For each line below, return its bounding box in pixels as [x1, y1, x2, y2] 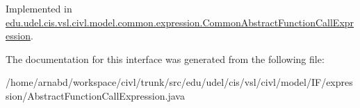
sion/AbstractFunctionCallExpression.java [6, 88, 185, 102]
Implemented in [6, 1, 72, 15]
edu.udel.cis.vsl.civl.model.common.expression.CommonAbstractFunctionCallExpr [6, 15, 354, 29]
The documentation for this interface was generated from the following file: [6, 51, 325, 66]
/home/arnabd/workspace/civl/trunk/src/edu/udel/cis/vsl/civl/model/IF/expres [6, 75, 353, 89]
